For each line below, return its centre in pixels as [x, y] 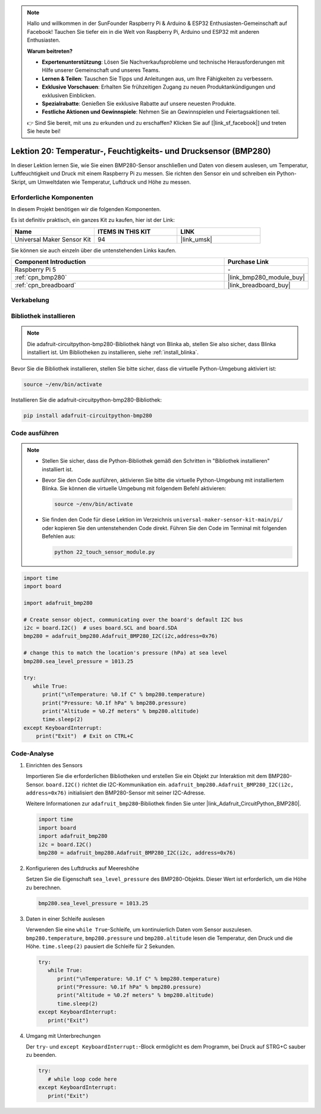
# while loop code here [82, 1079]
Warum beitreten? [50, 51]
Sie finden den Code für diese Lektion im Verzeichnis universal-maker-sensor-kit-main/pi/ [163, 520]
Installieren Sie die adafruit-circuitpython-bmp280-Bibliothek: [86, 400]
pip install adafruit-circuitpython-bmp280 [88, 416]
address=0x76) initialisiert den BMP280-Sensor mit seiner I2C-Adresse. [116, 793]
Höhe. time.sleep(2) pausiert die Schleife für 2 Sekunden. [100, 946]
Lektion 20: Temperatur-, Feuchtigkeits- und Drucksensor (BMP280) [141, 151]
